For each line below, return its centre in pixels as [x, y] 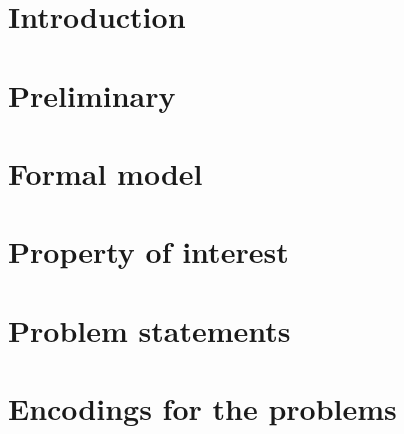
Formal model [105, 172]
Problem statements [149, 329]
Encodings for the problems [202, 408]
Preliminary [92, 94]
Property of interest [148, 251]
